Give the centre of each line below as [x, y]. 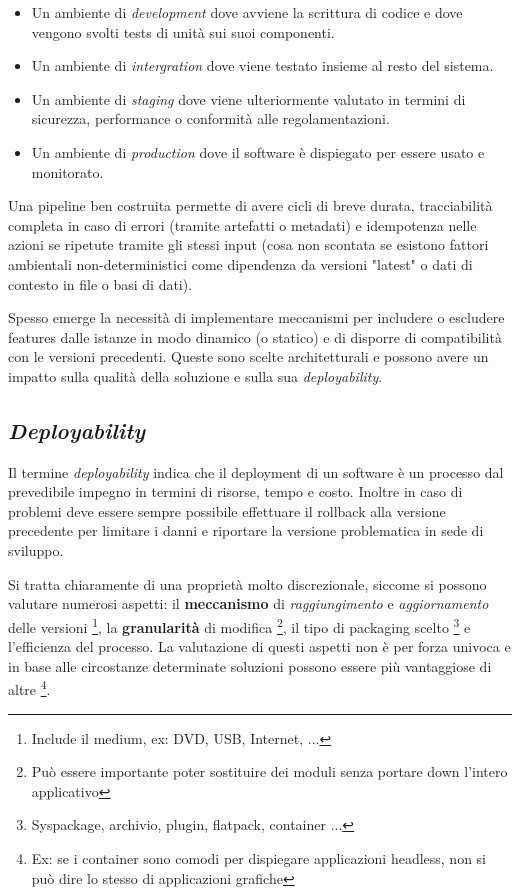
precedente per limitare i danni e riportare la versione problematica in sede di [246, 530]
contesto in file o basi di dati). [100, 283]
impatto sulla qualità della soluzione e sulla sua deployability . [195, 375]
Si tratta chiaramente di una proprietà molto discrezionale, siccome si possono [247, 583]
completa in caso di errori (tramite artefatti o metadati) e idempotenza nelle [242, 224]
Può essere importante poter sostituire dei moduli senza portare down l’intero [269, 771]
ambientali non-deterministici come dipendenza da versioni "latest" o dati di [240, 263]
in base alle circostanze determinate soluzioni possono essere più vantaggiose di [250, 665]
